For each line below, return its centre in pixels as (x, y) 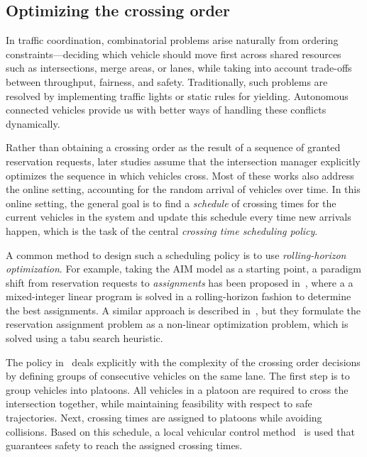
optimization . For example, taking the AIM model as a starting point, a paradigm (184, 269)
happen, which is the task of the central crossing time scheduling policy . (162, 230)
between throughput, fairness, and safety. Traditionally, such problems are (167, 81)
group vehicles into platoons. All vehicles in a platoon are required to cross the (177, 389)
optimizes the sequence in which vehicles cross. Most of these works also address (180, 175)
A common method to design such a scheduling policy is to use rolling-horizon (176, 254)
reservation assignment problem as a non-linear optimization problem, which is (177, 324)
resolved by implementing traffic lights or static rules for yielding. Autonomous (177, 95)
